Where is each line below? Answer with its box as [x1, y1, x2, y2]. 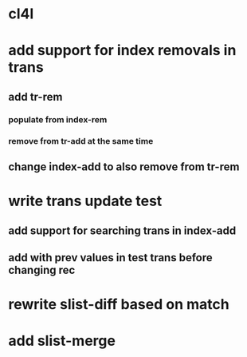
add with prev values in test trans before [8, 251, 213, 264]
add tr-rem [8, 89, 63, 104]
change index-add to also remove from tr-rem [8, 161, 240, 173]
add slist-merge [8, 332, 116, 350]
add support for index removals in [8, 42, 237, 60]
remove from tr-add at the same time [8, 135, 154, 146]
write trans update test [8, 192, 163, 210]
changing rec [8, 263, 76, 276]
